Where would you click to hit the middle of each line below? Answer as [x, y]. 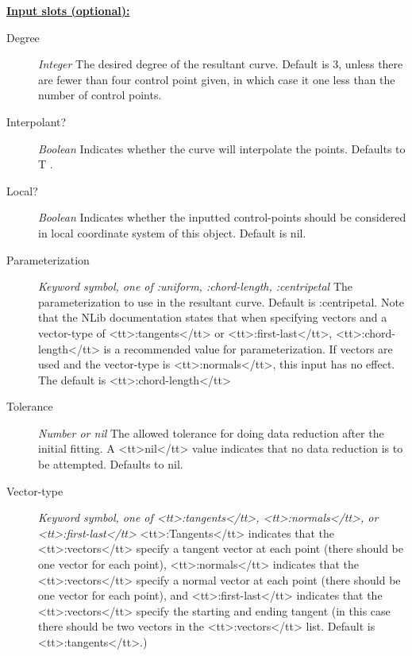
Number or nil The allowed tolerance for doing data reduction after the [211, 432]
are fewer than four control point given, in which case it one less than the [217, 79]
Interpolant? [37, 121]
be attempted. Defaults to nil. [111, 464]
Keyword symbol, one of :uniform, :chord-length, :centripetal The [195, 286]
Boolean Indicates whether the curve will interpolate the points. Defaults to [222, 148]
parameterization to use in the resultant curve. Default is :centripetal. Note [221, 301]
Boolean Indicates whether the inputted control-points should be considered [222, 217]
